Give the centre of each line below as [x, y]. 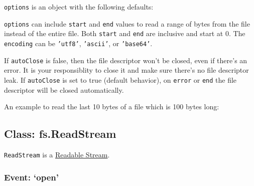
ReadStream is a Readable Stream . [57, 154]
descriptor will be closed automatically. [64, 89]
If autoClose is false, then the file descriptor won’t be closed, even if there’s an [126, 60]
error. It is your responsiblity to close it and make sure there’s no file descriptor [126, 70]
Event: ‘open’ [32, 177]
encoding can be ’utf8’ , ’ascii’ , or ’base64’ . [78, 43]
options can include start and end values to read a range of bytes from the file [127, 23]
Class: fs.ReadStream [60, 134]
